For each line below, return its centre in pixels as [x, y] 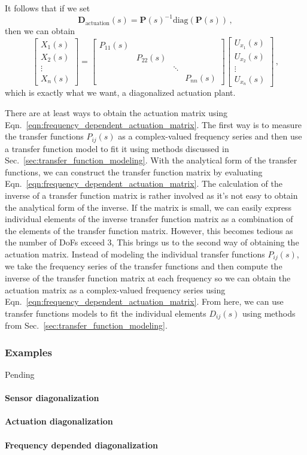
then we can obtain [40, 31]
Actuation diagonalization [59, 421]
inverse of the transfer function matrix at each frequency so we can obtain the [148, 278]
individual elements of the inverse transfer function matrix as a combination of [149, 219]
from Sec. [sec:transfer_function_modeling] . [86, 325]
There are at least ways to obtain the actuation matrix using [116, 113]
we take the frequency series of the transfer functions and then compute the [144, 266]
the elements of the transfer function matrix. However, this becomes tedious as [149, 230]
